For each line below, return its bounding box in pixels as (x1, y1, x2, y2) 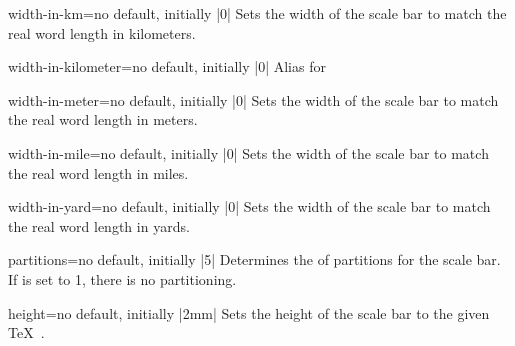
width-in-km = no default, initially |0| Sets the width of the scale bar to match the (8, 3, 507, 23)
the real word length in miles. (8, 162, 189, 183)
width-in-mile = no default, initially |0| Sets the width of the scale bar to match (8, 142, 489, 163)
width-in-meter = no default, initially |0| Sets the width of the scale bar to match (8, 89, 499, 110)
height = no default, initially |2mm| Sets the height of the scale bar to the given (8, 302, 490, 323)
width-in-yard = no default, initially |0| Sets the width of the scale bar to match (8, 196, 491, 217)
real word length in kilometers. (8, 22, 196, 43)
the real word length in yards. (8, 215, 190, 236)
